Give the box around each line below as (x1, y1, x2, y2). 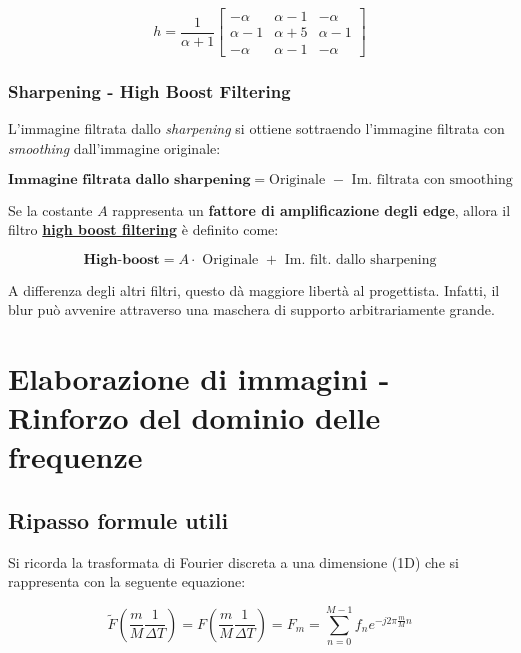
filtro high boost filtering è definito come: (8, 219, 279, 240)
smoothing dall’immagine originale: (8, 137, 221, 158)
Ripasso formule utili (8, 505, 229, 536)
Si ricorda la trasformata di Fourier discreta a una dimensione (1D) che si (8, 551, 459, 572)
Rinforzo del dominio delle (8, 397, 381, 438)
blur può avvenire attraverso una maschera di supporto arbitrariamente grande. (8, 299, 495, 320)
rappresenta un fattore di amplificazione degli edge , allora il (112, 199, 511, 220)
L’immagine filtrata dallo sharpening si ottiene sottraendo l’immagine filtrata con (8, 118, 505, 139)
